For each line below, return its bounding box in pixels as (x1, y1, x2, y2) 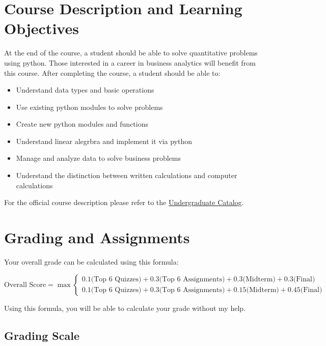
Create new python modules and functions (16, 119, 149, 129)
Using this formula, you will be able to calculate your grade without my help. (4, 302, 246, 313)
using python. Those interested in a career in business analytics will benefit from (4, 57, 256, 68)
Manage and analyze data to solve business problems (16, 153, 181, 163)
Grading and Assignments (4, 227, 190, 248)
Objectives (4, 18, 79, 39)
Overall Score (4, 281, 46, 289)
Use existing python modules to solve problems (16, 101, 163, 112)
